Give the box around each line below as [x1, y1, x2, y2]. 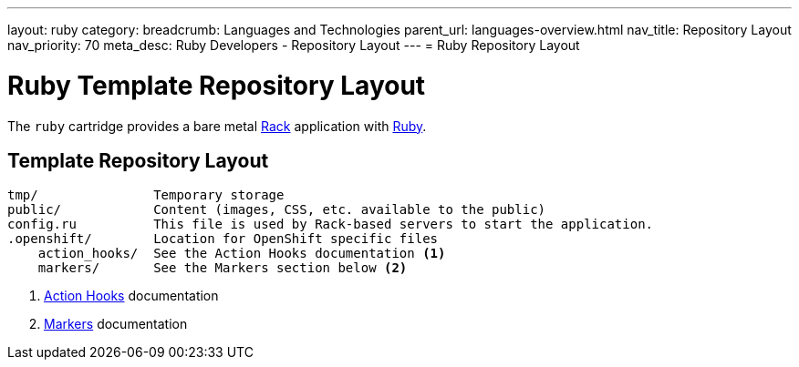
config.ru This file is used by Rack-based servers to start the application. [7, 217, 654, 232]
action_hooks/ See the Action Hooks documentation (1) [37, 246, 446, 261]
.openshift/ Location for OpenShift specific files [7, 231, 439, 247]
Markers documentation [44, 316, 188, 332]
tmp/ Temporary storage [7, 188, 285, 203]
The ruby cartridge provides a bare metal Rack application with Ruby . [7, 117, 427, 134]
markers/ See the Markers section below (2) [37, 260, 408, 276]
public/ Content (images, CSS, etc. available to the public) [7, 202, 546, 218]
